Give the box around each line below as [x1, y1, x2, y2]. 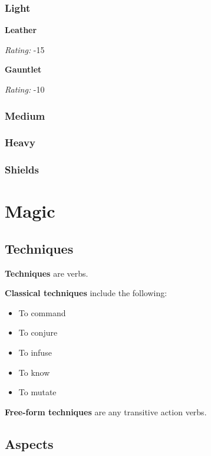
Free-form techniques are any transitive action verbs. [5, 405, 207, 418]
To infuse [18, 346, 52, 359]
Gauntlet [5, 63, 42, 76]
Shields [5, 162, 39, 177]
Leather [5, 24, 37, 36]
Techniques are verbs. [5, 267, 88, 279]
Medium [5, 108, 45, 123]
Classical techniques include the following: [5, 287, 167, 299]
